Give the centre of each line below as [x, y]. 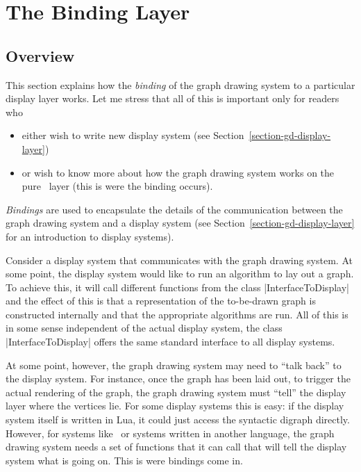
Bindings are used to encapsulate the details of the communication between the [174, 209]
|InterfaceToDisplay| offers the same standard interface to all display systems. [170, 342]
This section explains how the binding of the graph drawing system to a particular [180, 84]
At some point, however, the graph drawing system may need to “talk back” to [174, 365]
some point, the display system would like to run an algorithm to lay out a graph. [180, 274]
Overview [40, 55]
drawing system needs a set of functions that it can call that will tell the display [176, 447]
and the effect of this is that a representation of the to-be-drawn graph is [161, 301]
